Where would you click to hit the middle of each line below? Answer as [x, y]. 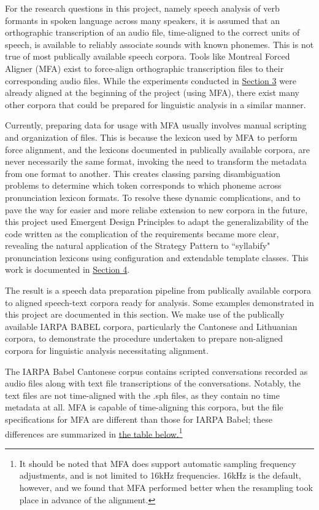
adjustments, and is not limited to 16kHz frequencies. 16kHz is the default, [160, 475]
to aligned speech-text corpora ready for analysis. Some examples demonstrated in [159, 302]
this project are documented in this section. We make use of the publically [145, 314]
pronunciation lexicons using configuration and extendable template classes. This [157, 257]
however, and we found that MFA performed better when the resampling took [166, 488]
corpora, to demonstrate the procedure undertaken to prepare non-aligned [144, 338]
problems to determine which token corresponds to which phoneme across [143, 185]
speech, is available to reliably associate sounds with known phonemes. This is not [159, 44]
